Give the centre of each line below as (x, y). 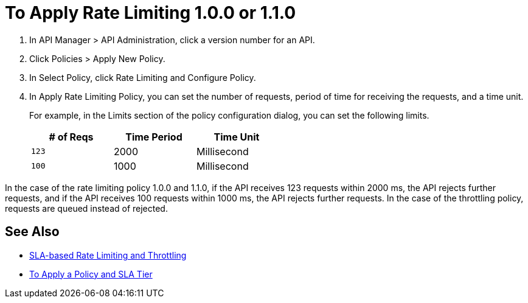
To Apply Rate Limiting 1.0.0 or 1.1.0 (151, 13)
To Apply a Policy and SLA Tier (91, 274)
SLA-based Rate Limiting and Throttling (108, 255)
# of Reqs (71, 137)
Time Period (154, 137)
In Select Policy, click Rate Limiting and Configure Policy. (143, 77)
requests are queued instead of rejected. (86, 208)
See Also (32, 232)
